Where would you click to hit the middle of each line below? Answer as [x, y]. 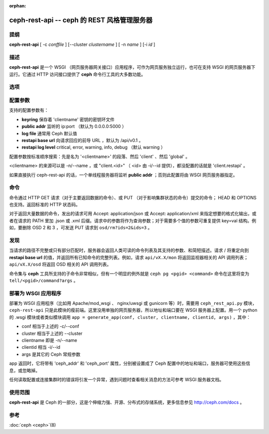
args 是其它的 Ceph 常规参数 [51, 354]
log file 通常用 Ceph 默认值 [49, 133]
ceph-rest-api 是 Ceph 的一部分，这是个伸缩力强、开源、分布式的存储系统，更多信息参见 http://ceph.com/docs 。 [127, 402]
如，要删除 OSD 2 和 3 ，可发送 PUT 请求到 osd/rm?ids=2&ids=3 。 [81, 228]
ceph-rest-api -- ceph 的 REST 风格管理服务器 [81, 20]
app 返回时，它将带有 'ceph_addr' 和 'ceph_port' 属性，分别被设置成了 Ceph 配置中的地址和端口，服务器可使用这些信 [130, 363]
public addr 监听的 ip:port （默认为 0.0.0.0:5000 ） [74, 127]
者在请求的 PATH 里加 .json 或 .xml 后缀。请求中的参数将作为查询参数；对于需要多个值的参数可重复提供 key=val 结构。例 [133, 220]
